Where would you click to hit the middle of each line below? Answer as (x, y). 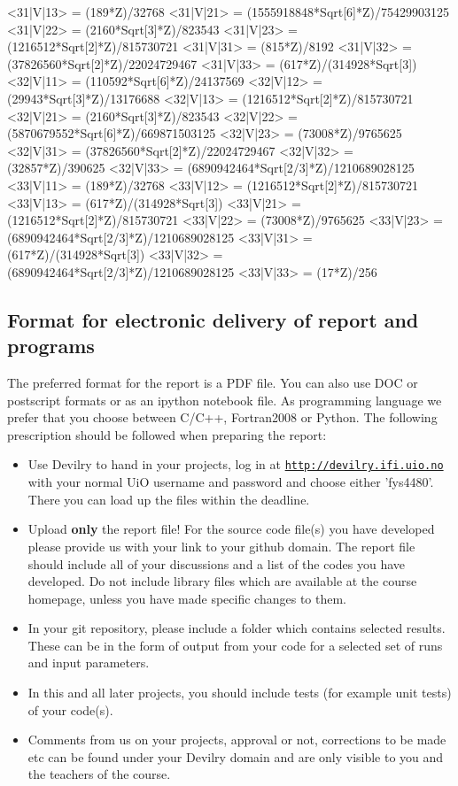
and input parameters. (89, 663)
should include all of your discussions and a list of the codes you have (217, 563)
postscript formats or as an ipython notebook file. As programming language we (225, 400)
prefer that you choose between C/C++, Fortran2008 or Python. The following (222, 417)
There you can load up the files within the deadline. (169, 499)
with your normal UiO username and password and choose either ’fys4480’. (231, 482)
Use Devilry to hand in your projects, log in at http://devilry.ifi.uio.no (236, 464)
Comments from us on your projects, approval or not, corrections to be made (237, 740)
